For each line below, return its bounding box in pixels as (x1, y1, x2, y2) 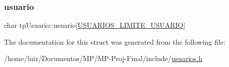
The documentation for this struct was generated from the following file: (4, 36, 225, 47)
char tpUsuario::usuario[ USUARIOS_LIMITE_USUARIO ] (4, 20, 185, 30)
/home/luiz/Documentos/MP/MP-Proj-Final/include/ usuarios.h (4, 53, 202, 64)
